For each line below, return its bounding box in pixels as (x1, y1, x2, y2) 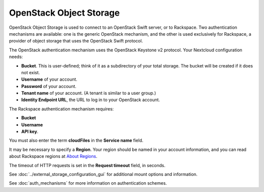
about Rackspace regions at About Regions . (9, 153, 98, 159)
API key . (21, 128, 39, 134)
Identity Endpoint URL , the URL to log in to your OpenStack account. (21, 97, 160, 103)
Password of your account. (21, 83, 77, 89)
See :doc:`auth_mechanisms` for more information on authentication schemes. (9, 180, 167, 186)
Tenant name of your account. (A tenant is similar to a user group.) (21, 90, 156, 96)
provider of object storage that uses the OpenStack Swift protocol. (9, 38, 143, 44)
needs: (9, 54, 23, 60)
